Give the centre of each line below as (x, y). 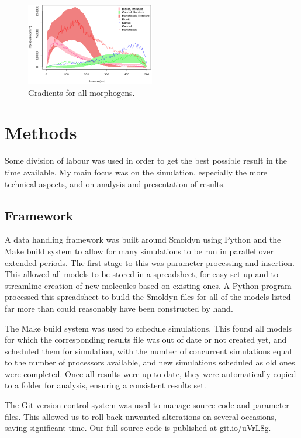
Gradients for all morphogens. (82, 92)
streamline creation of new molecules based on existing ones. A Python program (148, 285)
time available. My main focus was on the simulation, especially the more (136, 172)
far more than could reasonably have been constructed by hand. (119, 308)
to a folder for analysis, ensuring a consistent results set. (105, 385)
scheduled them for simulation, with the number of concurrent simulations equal (148, 351)
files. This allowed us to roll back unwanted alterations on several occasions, (141, 416)
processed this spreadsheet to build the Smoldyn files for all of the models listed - (150, 297)
